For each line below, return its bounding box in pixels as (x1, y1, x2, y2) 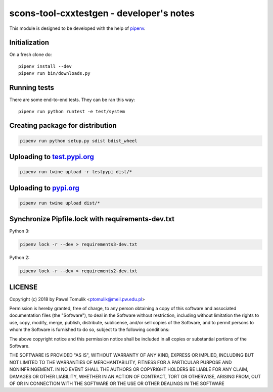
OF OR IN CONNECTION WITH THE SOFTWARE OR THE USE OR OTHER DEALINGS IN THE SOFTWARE (9, 380, 225, 386)
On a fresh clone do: (9, 52, 52, 58)
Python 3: (9, 228, 30, 234)
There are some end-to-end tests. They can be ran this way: (9, 96, 135, 103)
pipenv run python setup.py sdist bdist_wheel (20, 138, 138, 143)
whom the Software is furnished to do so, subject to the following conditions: (9, 326, 170, 333)
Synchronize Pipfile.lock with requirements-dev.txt (9, 215, 175, 223)
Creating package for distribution (9, 121, 117, 130)
